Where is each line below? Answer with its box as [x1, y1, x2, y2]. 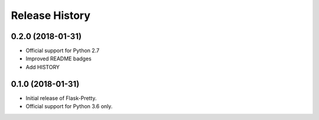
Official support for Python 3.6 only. [25, 103, 113, 110]
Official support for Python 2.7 [25, 47, 100, 54]
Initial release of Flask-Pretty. [25, 95, 97, 102]
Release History [11, 9, 91, 22]
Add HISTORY [25, 63, 60, 70]
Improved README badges [25, 55, 92, 62]
